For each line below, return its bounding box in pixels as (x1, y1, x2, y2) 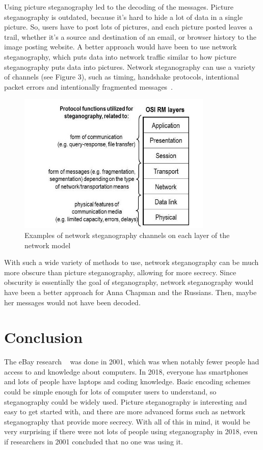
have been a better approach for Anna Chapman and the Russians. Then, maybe (4, 286, 257, 297)
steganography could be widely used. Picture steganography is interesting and (4, 396, 247, 407)
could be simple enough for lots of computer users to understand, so (4, 386, 217, 396)
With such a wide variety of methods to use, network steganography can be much (4, 257, 259, 268)
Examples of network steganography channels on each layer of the (24, 229, 230, 240)
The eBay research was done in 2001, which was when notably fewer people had (4, 356, 259, 367)
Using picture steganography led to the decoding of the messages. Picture (4, 2, 233, 12)
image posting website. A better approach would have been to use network (4, 41, 237, 52)
